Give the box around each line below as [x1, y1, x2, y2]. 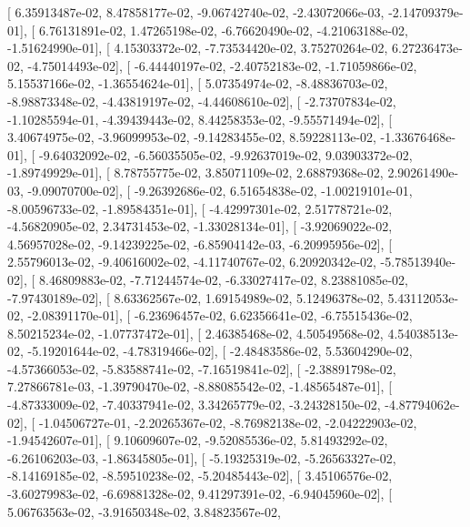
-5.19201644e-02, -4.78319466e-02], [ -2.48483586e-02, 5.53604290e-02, [27, 341, 413, 360]
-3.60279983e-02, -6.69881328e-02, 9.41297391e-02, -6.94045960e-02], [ [7, 484, 393, 503]
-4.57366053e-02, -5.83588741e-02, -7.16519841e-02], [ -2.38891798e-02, [7, 359, 396, 378]
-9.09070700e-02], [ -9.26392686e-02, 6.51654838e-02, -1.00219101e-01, [27, 180, 413, 199]
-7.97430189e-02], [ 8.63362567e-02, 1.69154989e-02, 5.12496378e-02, [7, 288, 384, 307]
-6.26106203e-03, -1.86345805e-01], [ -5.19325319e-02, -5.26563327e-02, [7, 448, 396, 467]
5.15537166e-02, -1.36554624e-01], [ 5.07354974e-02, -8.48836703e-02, [7, 74, 388, 93]
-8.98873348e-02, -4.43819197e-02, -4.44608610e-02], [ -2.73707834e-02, [7, 91, 396, 110]
